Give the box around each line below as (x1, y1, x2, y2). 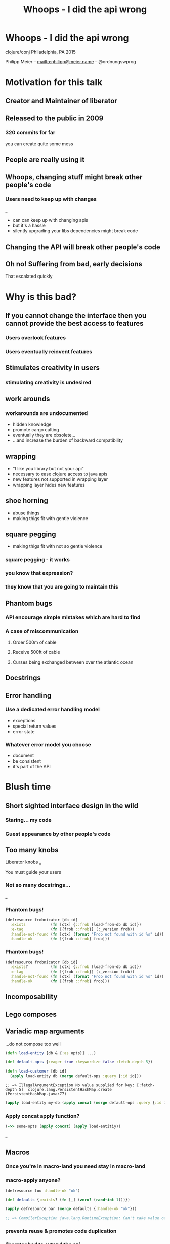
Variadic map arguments (5, 1027, 84, 1036)
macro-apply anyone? (5, 1177, 61, 1184)
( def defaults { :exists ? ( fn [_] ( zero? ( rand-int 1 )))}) (5, 1197, 130, 1202)
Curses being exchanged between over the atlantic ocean (12, 659, 134, 665)
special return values (12, 723, 57, 729)
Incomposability (5, 993, 58, 1001)
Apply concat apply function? (5, 1112, 80, 1119)
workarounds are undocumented (5, 409, 88, 417)
